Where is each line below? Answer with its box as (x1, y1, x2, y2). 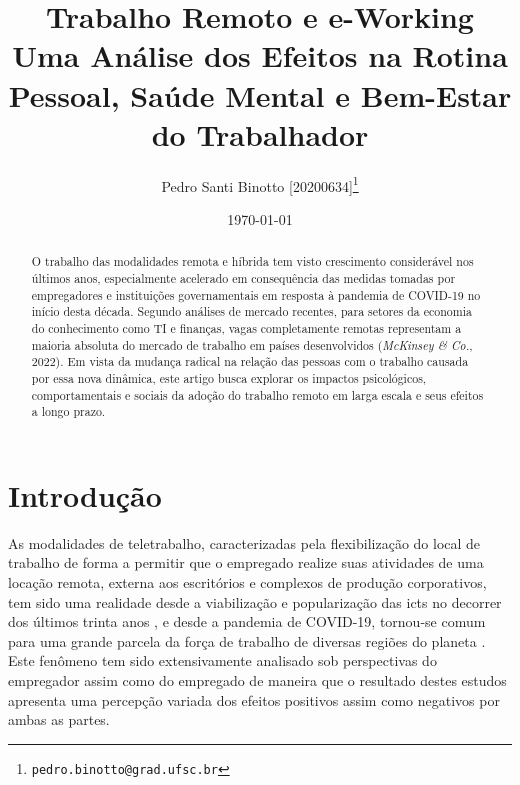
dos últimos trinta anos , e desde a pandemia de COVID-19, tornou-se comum (8, 611, 486, 632)
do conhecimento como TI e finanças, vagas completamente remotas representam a (31, 319, 462, 336)
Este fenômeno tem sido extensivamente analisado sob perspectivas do (8, 650, 437, 671)
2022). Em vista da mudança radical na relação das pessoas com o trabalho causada (31, 353, 469, 370)
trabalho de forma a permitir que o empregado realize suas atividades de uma (8, 552, 484, 573)
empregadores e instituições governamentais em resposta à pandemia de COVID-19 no (31, 286, 481, 303)
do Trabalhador (151, 113, 369, 154)
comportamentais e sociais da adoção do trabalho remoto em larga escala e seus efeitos (31, 386, 484, 403)
